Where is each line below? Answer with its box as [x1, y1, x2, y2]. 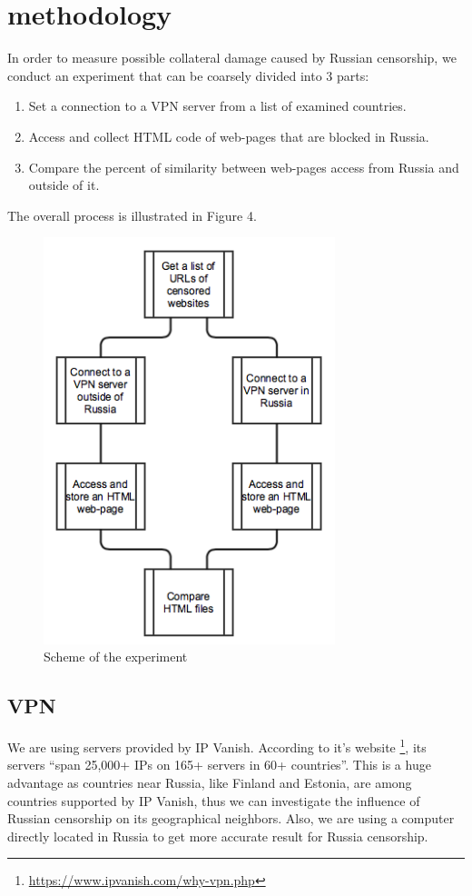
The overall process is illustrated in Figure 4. [7, 205, 257, 224]
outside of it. [28, 175, 100, 194]
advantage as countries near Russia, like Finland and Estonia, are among [7, 772, 412, 791]
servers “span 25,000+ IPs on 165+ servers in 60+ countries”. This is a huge [7, 755, 431, 774]
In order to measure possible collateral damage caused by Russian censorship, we [7, 48, 457, 67]
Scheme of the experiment [44, 647, 188, 666]
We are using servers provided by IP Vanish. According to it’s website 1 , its [7, 735, 427, 756]
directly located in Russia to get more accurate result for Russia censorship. [7, 826, 428, 845]
